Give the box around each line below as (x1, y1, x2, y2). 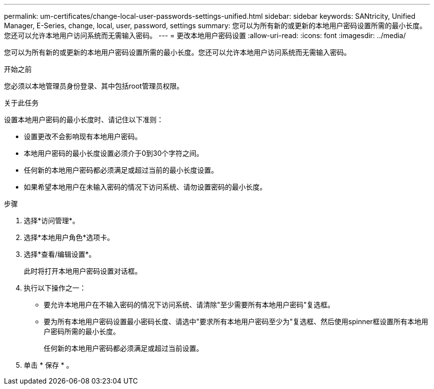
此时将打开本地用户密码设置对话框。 (24, 267, 142, 275)
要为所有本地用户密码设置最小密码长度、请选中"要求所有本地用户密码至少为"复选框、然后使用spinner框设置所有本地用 (44, 317, 429, 326)
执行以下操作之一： (24, 284, 86, 292)
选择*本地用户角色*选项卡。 (24, 233, 114, 242)
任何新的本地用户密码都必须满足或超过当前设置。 (44, 344, 203, 352)
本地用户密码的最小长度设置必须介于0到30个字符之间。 (24, 149, 204, 157)
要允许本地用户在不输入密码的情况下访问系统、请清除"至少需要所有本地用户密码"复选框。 (44, 300, 335, 309)
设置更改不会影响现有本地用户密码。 (24, 132, 142, 141)
